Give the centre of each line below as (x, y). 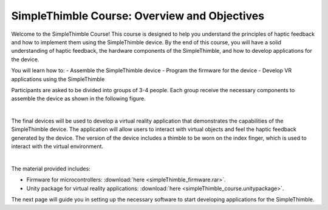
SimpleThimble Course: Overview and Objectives (138, 16)
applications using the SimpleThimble (58, 79)
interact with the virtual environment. (57, 146)
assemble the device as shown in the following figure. (78, 99)
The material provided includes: (51, 169)
